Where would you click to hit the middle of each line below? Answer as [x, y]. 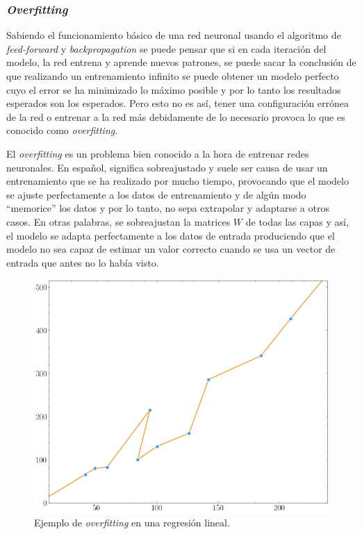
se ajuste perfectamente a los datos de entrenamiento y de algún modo [156, 194]
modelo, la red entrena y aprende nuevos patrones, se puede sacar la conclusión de [181, 62]
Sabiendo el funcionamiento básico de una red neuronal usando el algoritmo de [174, 35]
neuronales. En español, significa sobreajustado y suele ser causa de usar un [167, 167]
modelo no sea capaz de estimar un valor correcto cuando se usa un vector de [171, 249]
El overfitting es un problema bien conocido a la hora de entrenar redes [158, 153]
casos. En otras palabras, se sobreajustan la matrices [118, 221]
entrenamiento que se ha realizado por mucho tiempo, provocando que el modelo [178, 181]
